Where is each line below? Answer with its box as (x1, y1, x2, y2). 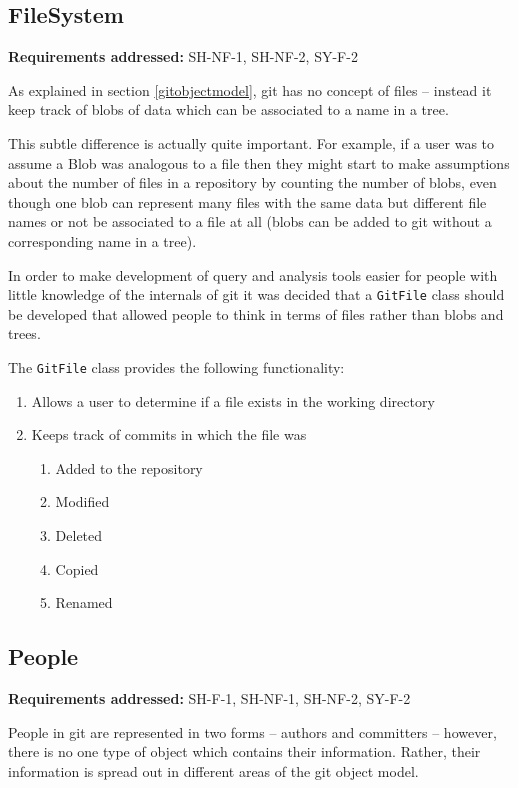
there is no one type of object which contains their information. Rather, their (8, 741, 481, 762)
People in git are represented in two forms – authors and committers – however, (8, 721, 497, 742)
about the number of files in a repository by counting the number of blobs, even (8, 172, 497, 193)
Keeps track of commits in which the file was (31, 424, 307, 445)
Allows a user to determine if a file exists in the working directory (31, 390, 435, 411)
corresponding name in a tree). (8, 230, 197, 251)
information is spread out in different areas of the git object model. (8, 760, 419, 781)
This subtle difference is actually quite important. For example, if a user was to (8, 132, 495, 153)
